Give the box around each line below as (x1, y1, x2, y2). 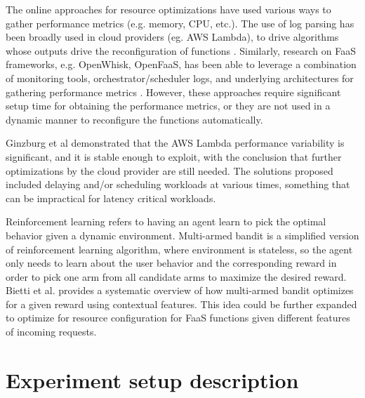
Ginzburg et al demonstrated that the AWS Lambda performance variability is (6, 135, 345, 150)
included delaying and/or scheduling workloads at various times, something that (6, 177, 350, 192)
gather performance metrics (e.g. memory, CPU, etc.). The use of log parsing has (6, 15, 354, 30)
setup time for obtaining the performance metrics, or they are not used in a (6, 98, 331, 113)
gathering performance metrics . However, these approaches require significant (6, 84, 341, 99)
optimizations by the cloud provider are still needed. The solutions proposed (6, 163, 333, 178)
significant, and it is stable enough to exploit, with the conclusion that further (6, 149, 342, 164)
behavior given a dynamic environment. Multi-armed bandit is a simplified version (6, 227, 359, 242)
